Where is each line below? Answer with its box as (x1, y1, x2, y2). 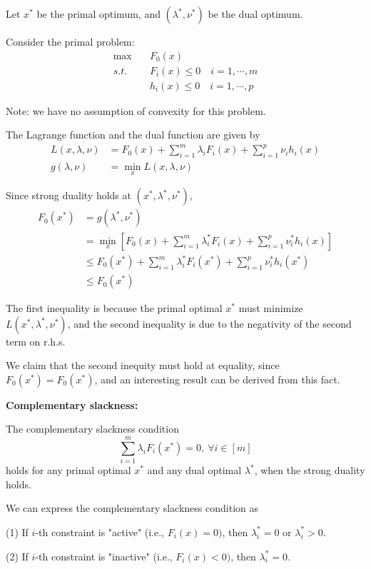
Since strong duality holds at (6, 188, 131, 203)
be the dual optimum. (208, 6, 303, 21)
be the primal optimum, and (36, 6, 161, 21)
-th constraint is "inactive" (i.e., (35, 548, 173, 563)
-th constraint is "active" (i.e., (35, 524, 165, 539)
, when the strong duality (254, 463, 365, 478)
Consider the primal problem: (6, 34, 135, 49)
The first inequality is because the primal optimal (6, 301, 223, 316)
